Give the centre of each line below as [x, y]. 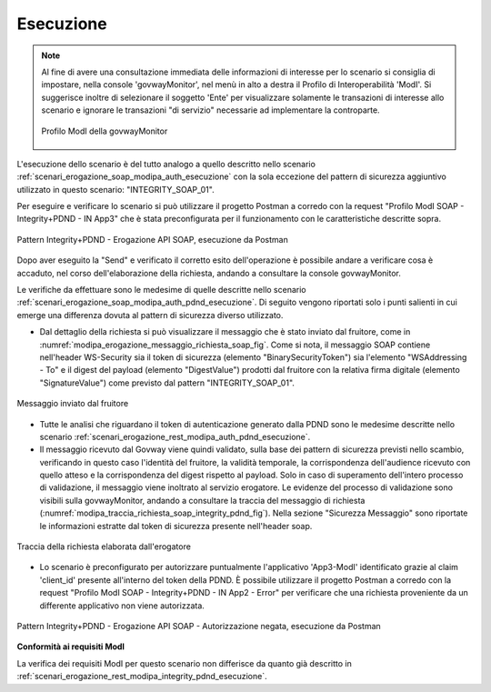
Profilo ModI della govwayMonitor [105, 131]
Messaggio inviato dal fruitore [73, 404]
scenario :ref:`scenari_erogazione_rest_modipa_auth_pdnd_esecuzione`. [175, 436]
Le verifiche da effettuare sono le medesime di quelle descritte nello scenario [161, 290]
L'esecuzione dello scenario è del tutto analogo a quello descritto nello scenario [166, 164]
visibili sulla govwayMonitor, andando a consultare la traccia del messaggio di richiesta [202, 500]
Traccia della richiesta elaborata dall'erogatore [104, 547]
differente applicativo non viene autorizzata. [122, 606]
